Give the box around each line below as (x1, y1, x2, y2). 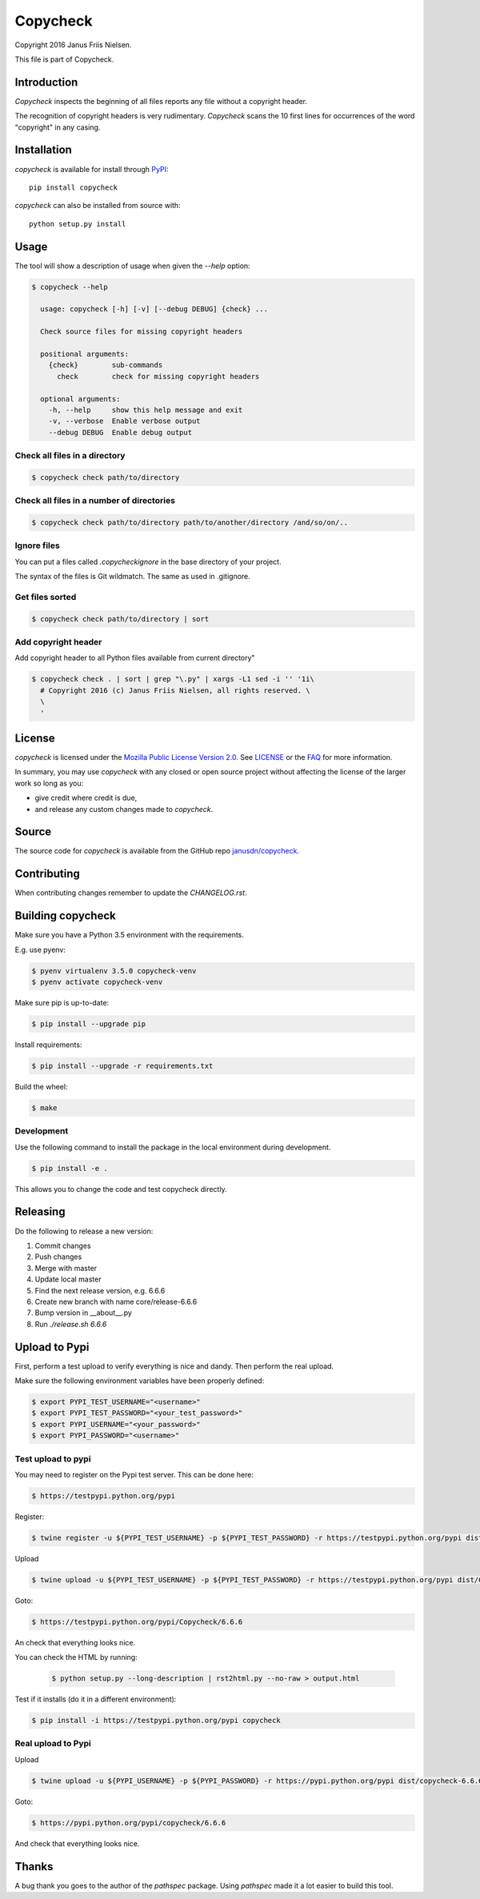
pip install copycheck (29, 182, 118, 192)
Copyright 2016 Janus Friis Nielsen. (14, 40, 132, 50)
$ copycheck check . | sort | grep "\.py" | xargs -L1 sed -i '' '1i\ (31, 674, 315, 684)
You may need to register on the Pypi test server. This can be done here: (14, 1469, 254, 1479)
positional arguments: (40, 349, 130, 358)
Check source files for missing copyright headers (40, 327, 243, 336)
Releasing (14, 1205, 66, 1219)
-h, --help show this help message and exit (48, 405, 243, 414)
